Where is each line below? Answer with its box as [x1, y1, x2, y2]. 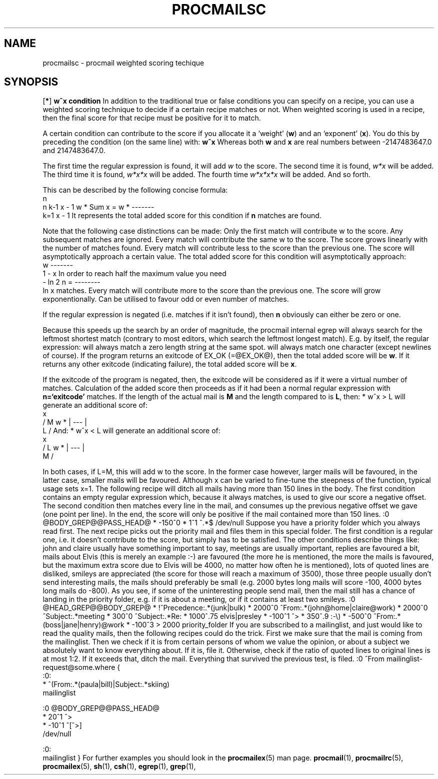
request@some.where [42, 663, 115, 672]
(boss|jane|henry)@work [42, 620, 124, 629]
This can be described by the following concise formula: [42, 186, 228, 195]
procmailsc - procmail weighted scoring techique [42, 58, 204, 67]
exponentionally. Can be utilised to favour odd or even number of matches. [42, 295, 289, 304]
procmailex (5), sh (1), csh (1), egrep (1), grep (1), [42, 762, 196, 771]
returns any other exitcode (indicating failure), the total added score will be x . [42, 360, 297, 369]
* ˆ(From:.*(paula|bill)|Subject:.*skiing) [42, 680, 170, 689]
